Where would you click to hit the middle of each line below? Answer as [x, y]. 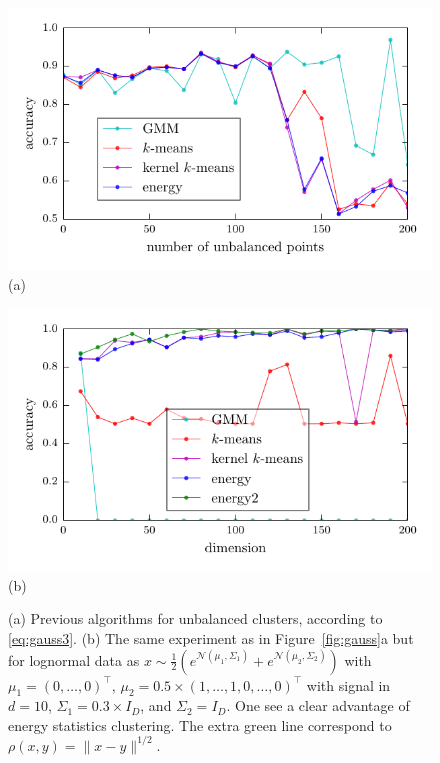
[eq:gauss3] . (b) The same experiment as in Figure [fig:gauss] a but [211, 637]
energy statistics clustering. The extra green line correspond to [200, 724]
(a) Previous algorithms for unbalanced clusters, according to [195, 618]
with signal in [348, 684]
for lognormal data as [74, 659]
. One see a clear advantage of [318, 705]
